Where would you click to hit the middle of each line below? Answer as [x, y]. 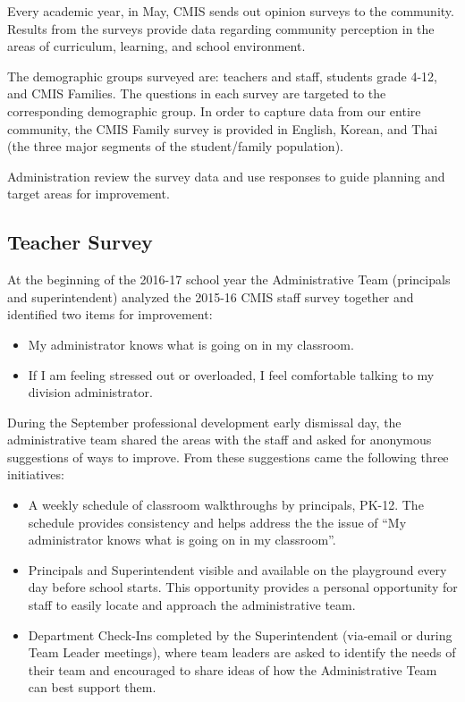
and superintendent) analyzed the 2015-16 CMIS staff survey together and [211, 296]
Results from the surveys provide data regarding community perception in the [221, 28]
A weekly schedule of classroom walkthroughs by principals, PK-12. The [226, 505]
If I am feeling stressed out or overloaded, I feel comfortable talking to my [231, 374]
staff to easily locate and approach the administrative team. [192, 605]
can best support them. [92, 687]
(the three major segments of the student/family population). [175, 146]
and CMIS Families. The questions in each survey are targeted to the [197, 93]
